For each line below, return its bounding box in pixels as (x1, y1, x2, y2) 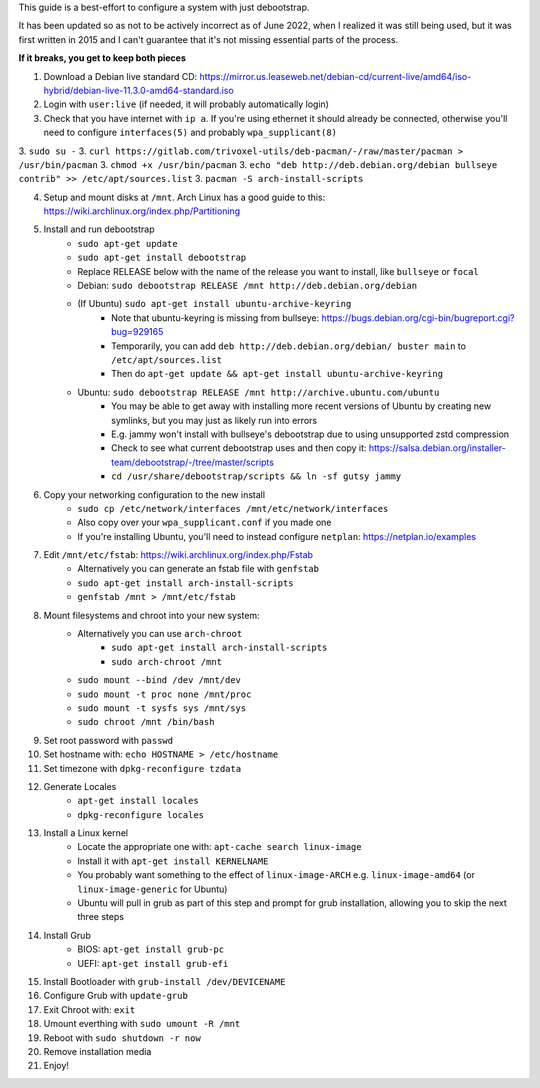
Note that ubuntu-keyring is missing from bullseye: (111, 311, 320, 324)
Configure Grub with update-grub (43, 990, 189, 1002)
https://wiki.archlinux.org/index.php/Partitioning (43, 205, 241, 217)
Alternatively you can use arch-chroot (77, 628, 243, 640)
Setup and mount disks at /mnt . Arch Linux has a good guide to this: (43, 191, 326, 203)
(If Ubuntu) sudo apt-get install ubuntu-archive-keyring (77, 298, 352, 310)
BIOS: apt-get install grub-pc (77, 943, 225, 955)
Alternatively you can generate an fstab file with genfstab (77, 563, 320, 575)
